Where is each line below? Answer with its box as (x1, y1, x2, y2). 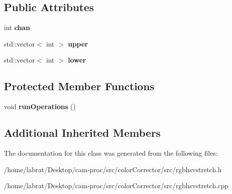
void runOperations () (4, 101, 76, 112)
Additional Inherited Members (4, 125, 161, 140)
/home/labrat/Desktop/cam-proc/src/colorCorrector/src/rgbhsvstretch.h (4, 164, 222, 174)
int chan (4, 22, 30, 32)
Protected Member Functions (4, 79, 155, 94)
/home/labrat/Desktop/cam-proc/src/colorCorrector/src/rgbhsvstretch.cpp (4, 180, 229, 191)
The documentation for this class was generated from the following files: (4, 147, 218, 158)
